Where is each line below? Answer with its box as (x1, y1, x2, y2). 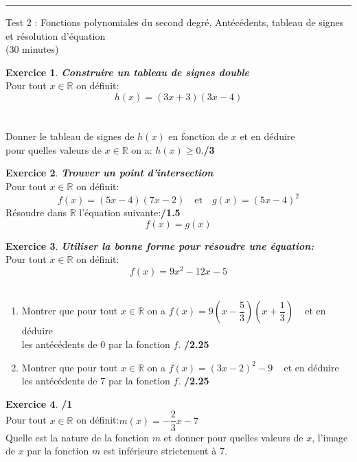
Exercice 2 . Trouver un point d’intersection (5, 165, 214, 180)
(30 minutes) (5, 42, 59, 56)
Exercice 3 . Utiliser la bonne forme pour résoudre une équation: (5, 238, 314, 253)
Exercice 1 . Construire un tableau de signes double (5, 65, 250, 79)
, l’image (312, 430, 348, 444)
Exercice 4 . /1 (5, 396, 73, 411)
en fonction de (168, 129, 229, 143)
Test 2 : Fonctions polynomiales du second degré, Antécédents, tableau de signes (5, 15, 344, 29)
